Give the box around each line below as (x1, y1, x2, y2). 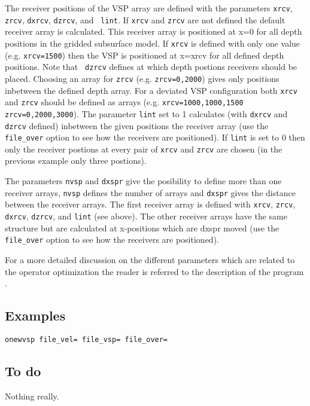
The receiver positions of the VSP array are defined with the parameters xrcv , (5, 2, 293, 14)
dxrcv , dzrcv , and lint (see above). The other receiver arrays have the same (5, 210, 287, 222)
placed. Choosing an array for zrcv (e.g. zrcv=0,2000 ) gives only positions (5, 72, 279, 84)
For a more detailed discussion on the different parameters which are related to (5, 253, 295, 265)
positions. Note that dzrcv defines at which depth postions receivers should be (5, 60, 297, 73)
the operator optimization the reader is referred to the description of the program (5, 265, 304, 277)
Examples (5, 306, 66, 325)
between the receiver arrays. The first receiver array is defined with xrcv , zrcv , (5, 198, 296, 210)
